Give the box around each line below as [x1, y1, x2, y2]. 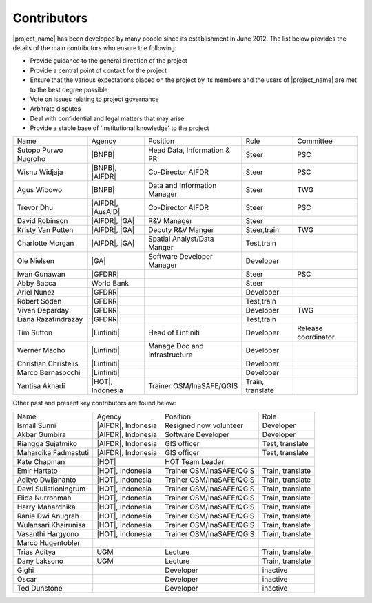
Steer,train [245, 225, 280, 235]
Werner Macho [17, 346, 65, 355]
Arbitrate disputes [30, 105, 81, 113]
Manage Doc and [148, 341, 204, 351]
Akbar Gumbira [17, 430, 67, 439]
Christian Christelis [17, 359, 79, 368]
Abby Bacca [17, 279, 56, 288]
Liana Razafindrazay [17, 315, 83, 324]
